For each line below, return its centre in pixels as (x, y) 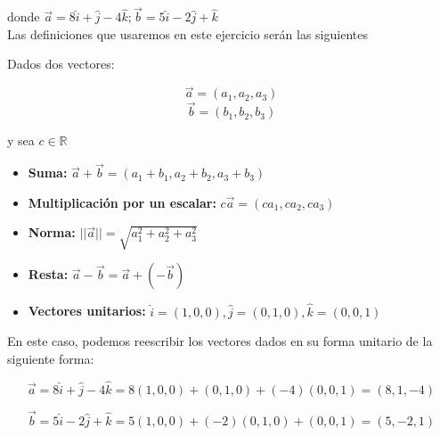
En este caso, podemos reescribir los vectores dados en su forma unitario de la (220, 341)
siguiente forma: (51, 358)
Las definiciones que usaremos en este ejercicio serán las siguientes (187, 33)
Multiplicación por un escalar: (122, 202)
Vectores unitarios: (87, 311)
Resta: (48, 274)
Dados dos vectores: (61, 64)
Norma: (52, 232)
